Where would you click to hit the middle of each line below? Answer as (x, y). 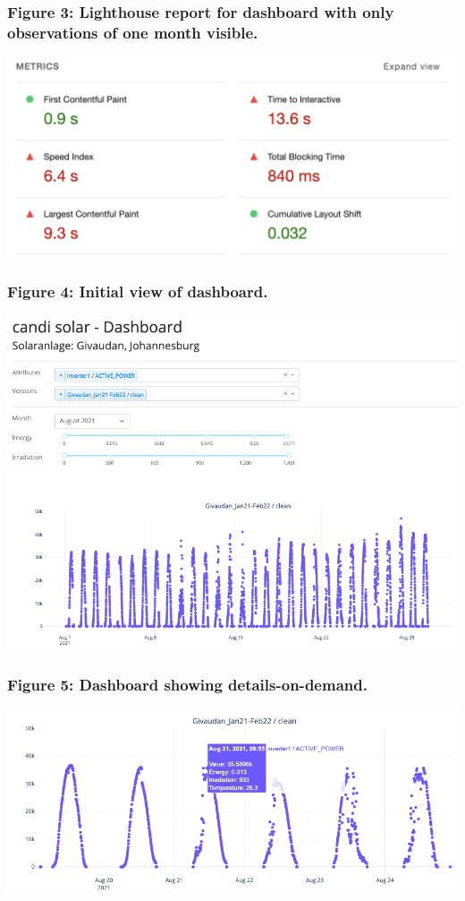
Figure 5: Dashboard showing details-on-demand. (187, 684)
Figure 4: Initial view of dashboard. (138, 292)
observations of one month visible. (133, 32)
